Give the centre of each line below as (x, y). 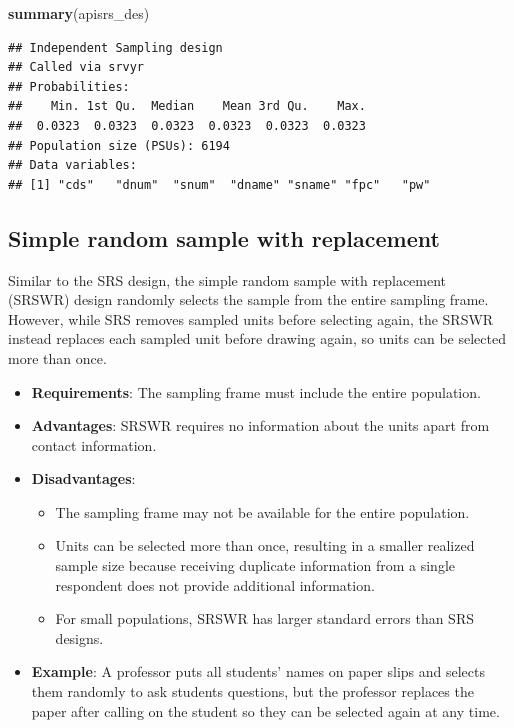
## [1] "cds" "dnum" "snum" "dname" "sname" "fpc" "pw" (219, 184)
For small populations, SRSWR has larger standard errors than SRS (264, 618)
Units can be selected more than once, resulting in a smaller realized (265, 545)
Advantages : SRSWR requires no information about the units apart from (260, 425)
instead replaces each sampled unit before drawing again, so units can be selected (257, 338)
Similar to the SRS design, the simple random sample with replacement (227, 279)
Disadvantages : (83, 478)
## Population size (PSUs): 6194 (119, 145)
